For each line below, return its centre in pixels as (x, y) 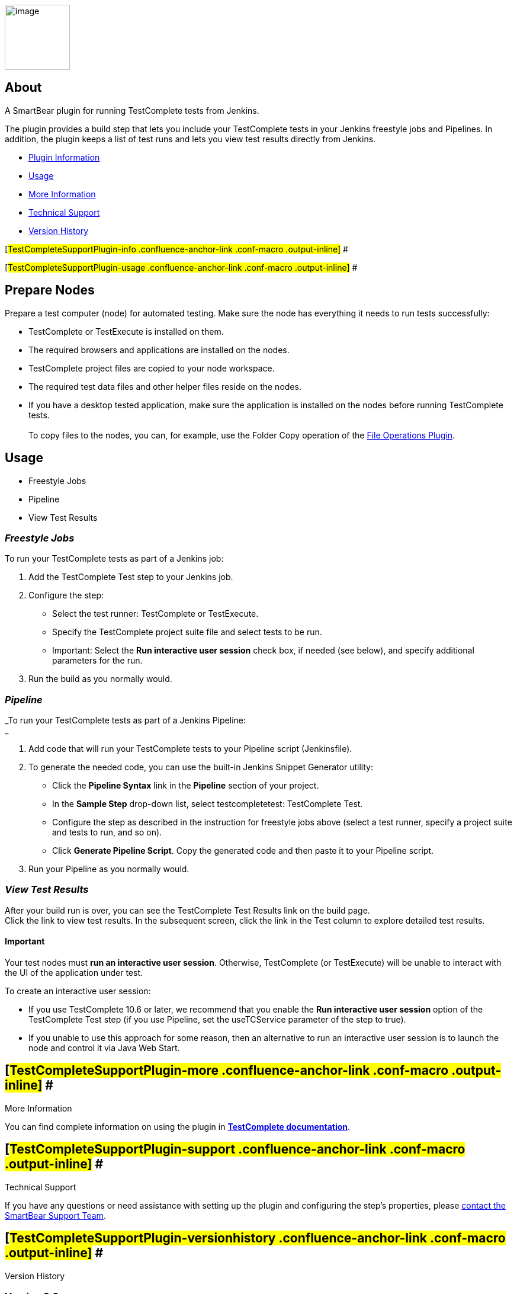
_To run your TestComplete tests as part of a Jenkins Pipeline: (125, 720)
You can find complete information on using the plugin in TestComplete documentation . (178, 1126)
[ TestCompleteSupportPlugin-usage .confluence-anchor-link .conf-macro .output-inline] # (181, 267)
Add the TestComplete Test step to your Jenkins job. (131, 577)
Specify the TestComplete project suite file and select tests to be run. (187, 632)
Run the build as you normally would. (100, 679)
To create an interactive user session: (78, 991)
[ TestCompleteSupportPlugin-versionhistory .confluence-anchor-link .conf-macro (255, 1238)
